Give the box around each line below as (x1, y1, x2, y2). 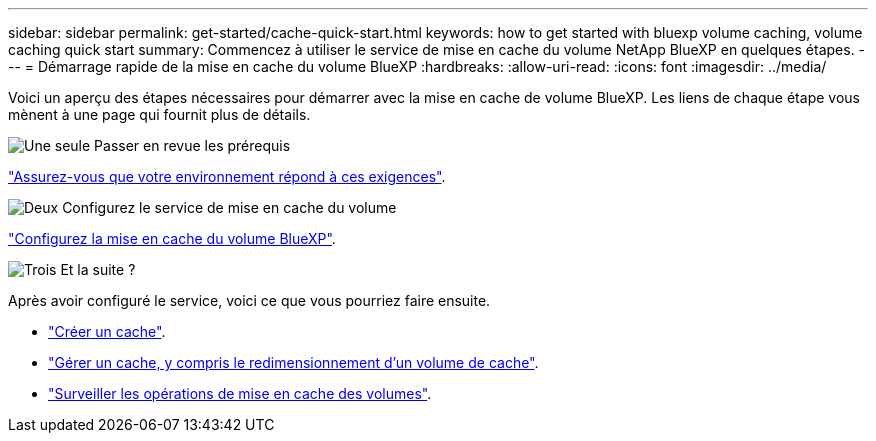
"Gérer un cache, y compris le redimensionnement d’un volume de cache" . (48, 354, 539, 371)
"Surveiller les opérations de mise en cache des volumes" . (48, 385, 432, 402)
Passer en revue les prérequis (94, 137, 291, 154)
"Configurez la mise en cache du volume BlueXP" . (8, 230, 336, 247)
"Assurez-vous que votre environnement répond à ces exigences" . (8, 168, 446, 185)
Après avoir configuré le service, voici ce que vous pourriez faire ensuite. (8, 292, 491, 309)
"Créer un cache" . (48, 323, 166, 340)
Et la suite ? (60, 261, 136, 278)
